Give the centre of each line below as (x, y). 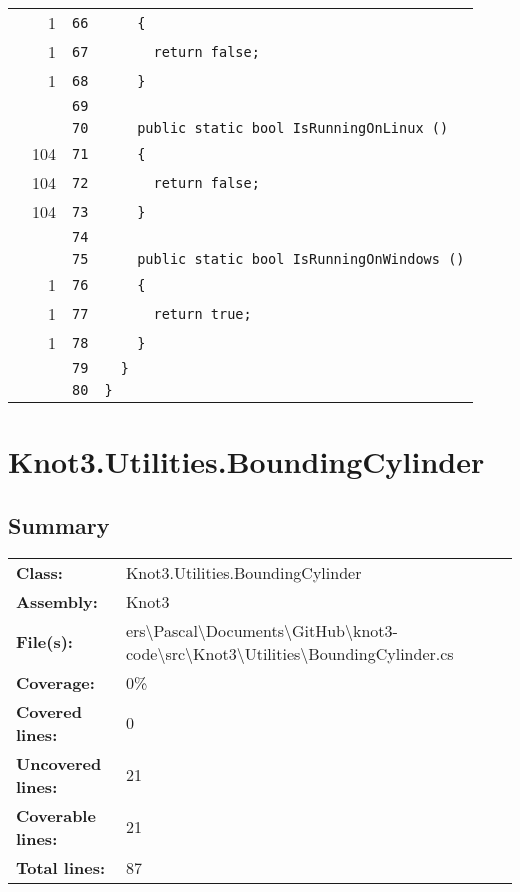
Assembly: (57, 601)
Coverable (56, 815)
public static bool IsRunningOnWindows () (301, 259)
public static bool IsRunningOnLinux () (293, 128)
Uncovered (59, 763)
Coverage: (55, 682)
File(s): (44, 642)
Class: (39, 572)
